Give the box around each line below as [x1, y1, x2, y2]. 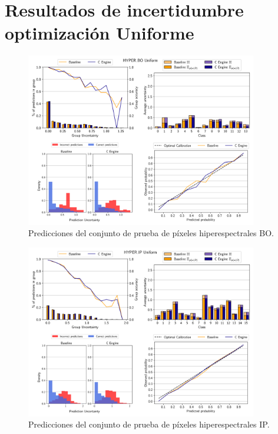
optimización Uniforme [5, 21, 194, 45]
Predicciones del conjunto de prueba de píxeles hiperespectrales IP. [28, 418, 270, 430]
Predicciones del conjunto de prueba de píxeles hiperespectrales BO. [28, 227, 274, 239]
